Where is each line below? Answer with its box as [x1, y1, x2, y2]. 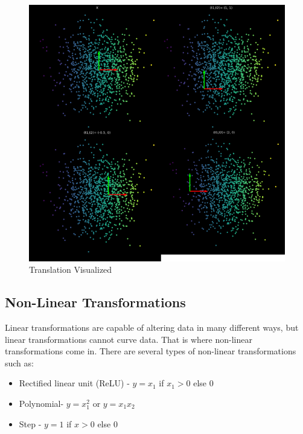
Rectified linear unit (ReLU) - [19, 377, 130, 389]
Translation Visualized [29, 263, 112, 276]
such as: [5, 356, 34, 369]
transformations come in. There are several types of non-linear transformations [5, 345, 296, 357]
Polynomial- [19, 397, 64, 409]
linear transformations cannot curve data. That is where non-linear [5, 333, 252, 345]
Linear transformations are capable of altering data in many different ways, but [5, 321, 299, 334]
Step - [19, 417, 42, 430]
